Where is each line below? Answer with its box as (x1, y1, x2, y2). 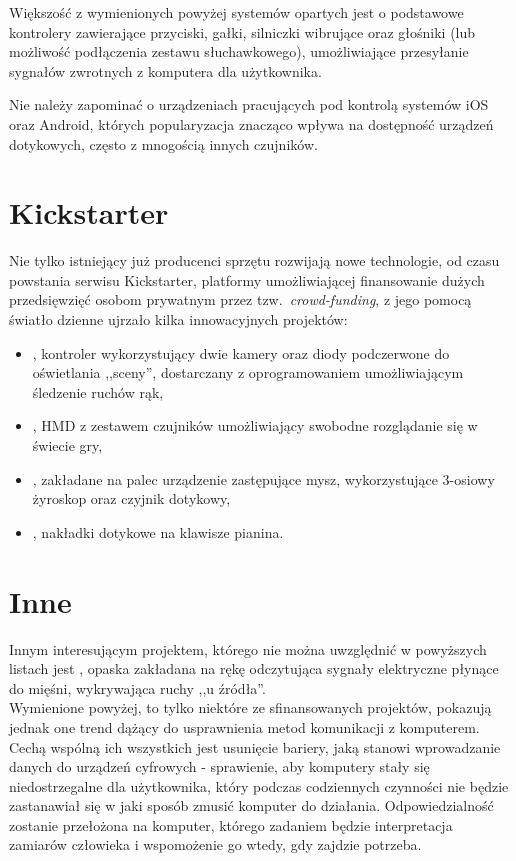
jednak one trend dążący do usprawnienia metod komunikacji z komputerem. (9, 716, 480, 737)
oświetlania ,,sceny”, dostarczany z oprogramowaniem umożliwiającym (32, 362, 464, 383)
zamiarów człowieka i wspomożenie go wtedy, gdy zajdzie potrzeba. (9, 834, 422, 855)
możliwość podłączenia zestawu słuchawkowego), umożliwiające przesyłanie (9, 41, 469, 62)
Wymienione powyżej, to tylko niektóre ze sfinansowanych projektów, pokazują (9, 697, 492, 718)
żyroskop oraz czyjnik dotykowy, (32, 488, 231, 509)
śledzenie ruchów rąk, (32, 381, 164, 402)
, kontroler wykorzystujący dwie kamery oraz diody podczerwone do (32, 342, 450, 363)
